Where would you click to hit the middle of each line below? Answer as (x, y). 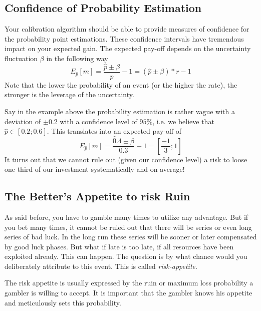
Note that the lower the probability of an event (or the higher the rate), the (121, 84)
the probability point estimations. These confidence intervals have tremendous (124, 38)
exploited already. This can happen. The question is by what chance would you (126, 256)
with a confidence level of (98, 121)
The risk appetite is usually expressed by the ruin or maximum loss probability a (129, 283)
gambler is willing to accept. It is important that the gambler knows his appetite (128, 293)
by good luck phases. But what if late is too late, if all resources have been (119, 246)
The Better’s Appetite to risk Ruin (97, 196)
